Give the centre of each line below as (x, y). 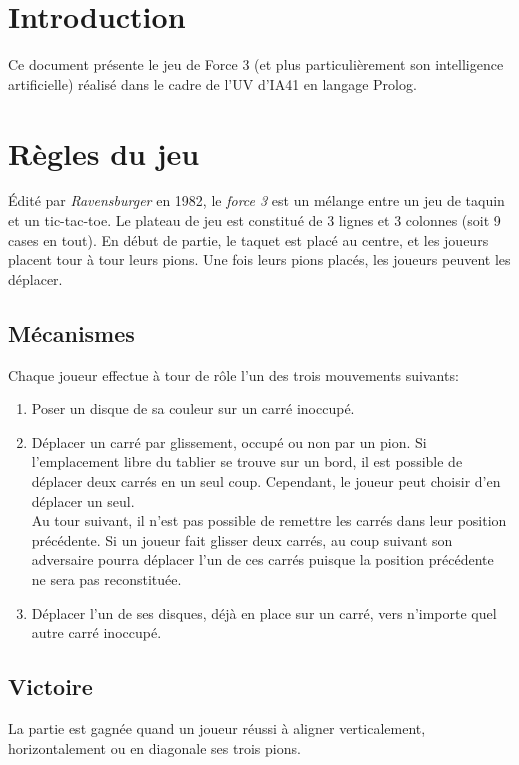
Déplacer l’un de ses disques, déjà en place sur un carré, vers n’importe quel (264, 612)
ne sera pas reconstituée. (106, 578)
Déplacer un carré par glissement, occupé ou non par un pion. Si (229, 441)
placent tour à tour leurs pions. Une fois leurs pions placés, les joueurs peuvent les (259, 259)
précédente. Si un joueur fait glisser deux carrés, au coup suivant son (242, 539)
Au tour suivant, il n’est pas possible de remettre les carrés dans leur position (269, 520)
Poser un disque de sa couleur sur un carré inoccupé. (193, 408)
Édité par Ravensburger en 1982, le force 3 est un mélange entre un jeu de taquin (256, 200)
